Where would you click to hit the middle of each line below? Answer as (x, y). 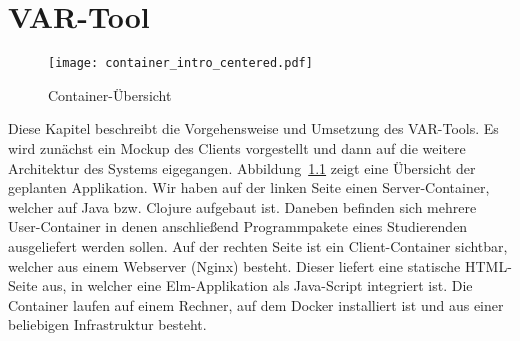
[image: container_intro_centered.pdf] (180, 63)
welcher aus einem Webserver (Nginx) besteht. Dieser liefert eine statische (234, 265)
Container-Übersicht (110, 94)
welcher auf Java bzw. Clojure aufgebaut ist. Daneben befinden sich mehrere (242, 206)
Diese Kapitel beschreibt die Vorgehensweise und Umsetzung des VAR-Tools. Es (253, 128)
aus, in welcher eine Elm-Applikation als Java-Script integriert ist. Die (257, 285)
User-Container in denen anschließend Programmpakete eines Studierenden (238, 226)
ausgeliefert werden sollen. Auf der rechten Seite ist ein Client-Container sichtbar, (258, 245)
